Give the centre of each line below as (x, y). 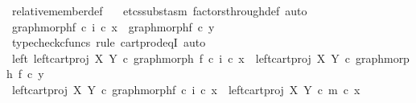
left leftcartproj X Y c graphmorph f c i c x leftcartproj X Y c (181, 58)
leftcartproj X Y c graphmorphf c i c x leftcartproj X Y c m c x (186, 89)
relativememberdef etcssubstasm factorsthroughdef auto (159, 10)
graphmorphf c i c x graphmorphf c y (113, 26)
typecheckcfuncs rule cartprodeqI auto (109, 42)
